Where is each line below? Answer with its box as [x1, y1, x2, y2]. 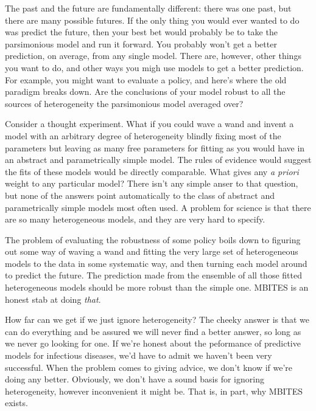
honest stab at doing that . [5, 292, 101, 305]
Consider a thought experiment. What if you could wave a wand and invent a [5, 117, 294, 130]
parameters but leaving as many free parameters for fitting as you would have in [5, 141, 305, 154]
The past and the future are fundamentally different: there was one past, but [5, 2, 292, 14]
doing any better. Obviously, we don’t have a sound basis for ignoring [5, 373, 264, 385]
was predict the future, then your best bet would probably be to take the [5, 26, 278, 38]
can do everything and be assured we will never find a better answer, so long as [5, 325, 301, 337]
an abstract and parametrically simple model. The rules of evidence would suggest [5, 153, 312, 166]
